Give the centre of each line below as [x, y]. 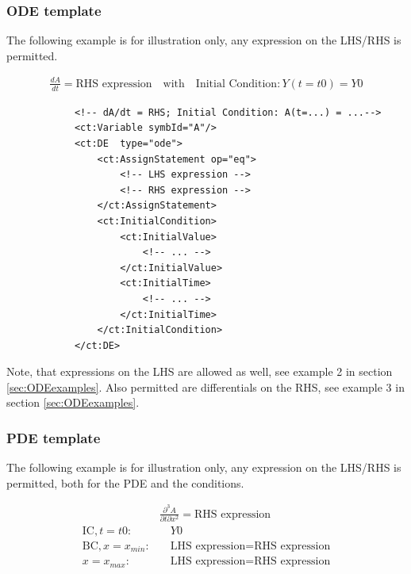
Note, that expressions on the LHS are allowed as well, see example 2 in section [200, 371]
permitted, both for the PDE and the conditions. [125, 482]
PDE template [54, 437]
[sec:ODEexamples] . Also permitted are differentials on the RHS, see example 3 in [205, 386]
